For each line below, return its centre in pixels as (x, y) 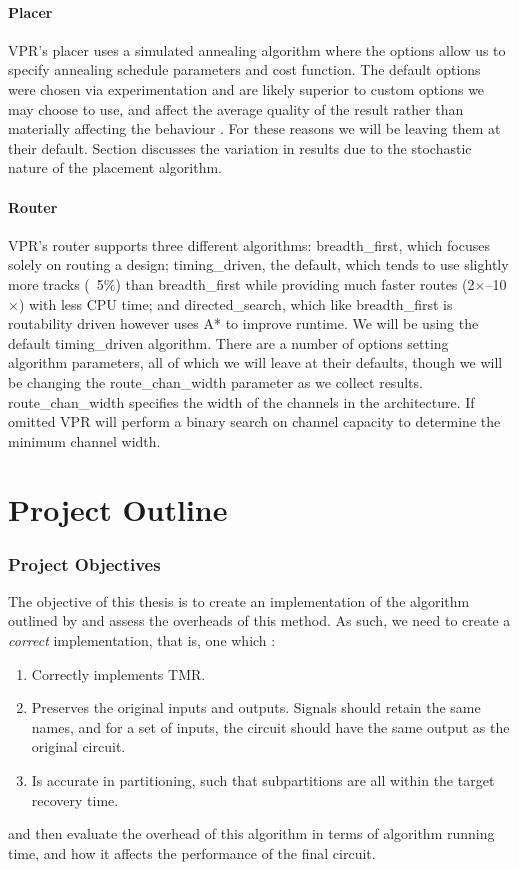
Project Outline (118, 509)
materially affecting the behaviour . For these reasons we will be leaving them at (254, 128)
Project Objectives (84, 563)
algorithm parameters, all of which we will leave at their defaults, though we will (255, 362)
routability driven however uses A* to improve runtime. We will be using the (243, 323)
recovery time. (75, 799)
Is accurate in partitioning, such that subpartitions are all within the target (263, 780)
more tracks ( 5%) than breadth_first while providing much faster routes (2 (241, 283)
